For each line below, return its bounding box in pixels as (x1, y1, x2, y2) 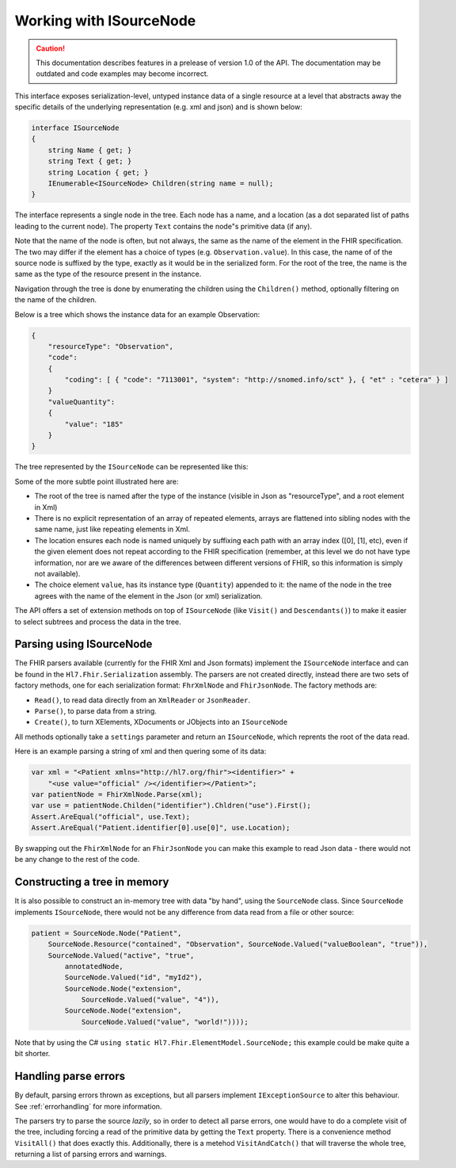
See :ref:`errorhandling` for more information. (14, 1101, 162, 1111)
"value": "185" (64, 419, 124, 428)
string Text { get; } (47, 157, 132, 166)
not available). (34, 569, 81, 578)
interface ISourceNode (31, 124, 120, 132)
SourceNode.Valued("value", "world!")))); (81, 1017, 249, 1026)
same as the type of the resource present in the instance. (14, 270, 202, 279)
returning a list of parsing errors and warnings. (14, 1150, 167, 1159)
